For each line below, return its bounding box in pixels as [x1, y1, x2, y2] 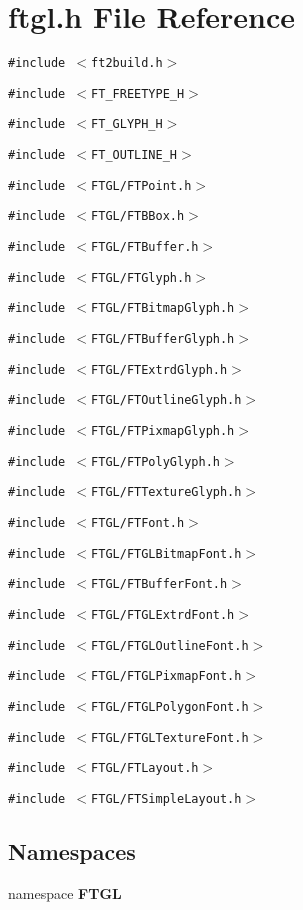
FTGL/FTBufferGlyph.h [91, 332, 235, 347]
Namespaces [8, 835, 136, 866]
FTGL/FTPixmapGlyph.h [91, 424, 235, 438]
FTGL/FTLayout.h [91, 761, 199, 776]
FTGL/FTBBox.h [91, 209, 185, 224]
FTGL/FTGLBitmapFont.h [91, 546, 242, 561]
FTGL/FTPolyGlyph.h [91, 454, 220, 469]
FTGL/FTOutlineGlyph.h [91, 393, 242, 408]
